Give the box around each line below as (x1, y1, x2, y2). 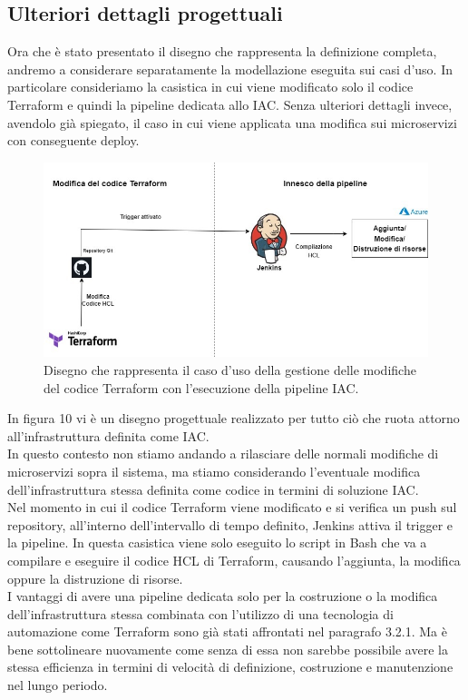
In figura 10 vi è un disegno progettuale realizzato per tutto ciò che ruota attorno (7, 409, 460, 428)
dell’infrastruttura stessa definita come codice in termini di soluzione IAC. (7, 479, 419, 498)
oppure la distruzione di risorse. (7, 568, 183, 587)
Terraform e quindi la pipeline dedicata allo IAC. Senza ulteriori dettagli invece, (7, 94, 453, 113)
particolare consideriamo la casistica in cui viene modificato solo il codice (7, 77, 414, 96)
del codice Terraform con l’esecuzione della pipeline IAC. (44, 378, 359, 397)
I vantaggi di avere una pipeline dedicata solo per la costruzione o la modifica (7, 587, 438, 606)
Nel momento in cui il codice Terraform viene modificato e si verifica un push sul (7, 498, 457, 517)
